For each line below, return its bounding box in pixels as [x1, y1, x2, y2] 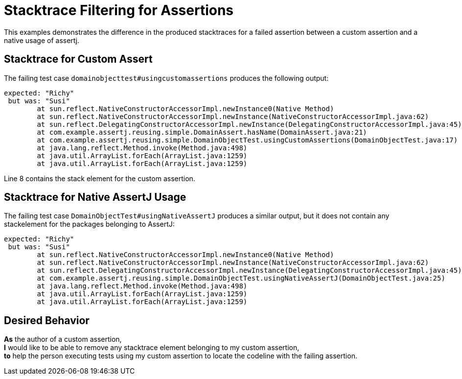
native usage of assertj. [4, 36, 79, 45]
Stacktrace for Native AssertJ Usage [4, 191, 186, 204]
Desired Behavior [4, 314, 90, 327]
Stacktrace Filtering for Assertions [4, 2, 234, 19]
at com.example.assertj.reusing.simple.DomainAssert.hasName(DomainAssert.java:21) [37, 128, 367, 136]
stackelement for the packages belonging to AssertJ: [4, 220, 175, 229]
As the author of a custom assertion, [4, 335, 122, 344]
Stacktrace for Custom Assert [4, 53, 153, 66]
